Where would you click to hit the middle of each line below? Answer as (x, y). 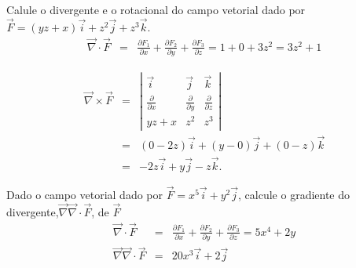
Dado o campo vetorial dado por (85, 195)
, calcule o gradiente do (294, 195)
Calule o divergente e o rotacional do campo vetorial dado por (156, 9)
